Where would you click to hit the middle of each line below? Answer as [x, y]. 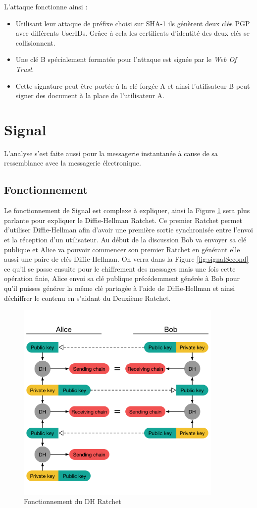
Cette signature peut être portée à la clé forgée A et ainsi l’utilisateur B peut [133, 85]
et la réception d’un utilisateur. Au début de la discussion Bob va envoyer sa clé [125, 240]
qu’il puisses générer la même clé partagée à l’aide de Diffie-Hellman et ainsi [120, 288]
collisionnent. [35, 42]
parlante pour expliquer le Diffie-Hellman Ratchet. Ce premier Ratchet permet [123, 220]
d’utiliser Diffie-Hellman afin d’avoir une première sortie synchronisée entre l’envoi [128, 230]
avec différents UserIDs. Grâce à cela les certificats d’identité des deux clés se [133, 33]
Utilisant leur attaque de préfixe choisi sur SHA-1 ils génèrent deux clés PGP [133, 23]
